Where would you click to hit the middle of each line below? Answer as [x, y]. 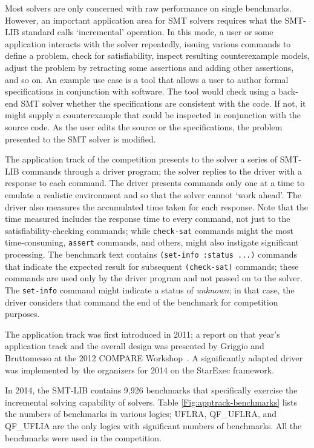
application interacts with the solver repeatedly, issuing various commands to [148, 43]
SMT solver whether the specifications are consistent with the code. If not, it [163, 103]
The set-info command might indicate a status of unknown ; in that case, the [150, 289]
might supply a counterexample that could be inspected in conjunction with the [153, 115]
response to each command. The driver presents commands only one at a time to [155, 183]
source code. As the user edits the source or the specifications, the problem [144, 126]
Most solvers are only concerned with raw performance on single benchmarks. [149, 8]
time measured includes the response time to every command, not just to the [148, 219]
